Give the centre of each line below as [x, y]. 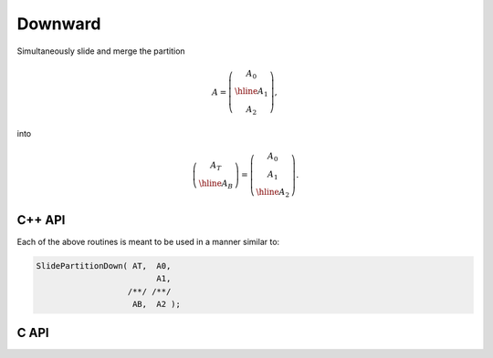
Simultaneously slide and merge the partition [101, 51]
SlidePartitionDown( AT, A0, [104, 266]
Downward [59, 24]
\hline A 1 [251, 93]
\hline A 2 [273, 193]
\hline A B [216, 184]
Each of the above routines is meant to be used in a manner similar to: [148, 241]
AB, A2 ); [157, 304]
